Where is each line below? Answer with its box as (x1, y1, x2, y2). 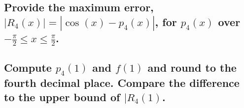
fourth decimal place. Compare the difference (4, 75, 240, 90)
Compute (4, 59, 52, 75)
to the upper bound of (4, 89, 120, 105)
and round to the (147, 59, 237, 75)
